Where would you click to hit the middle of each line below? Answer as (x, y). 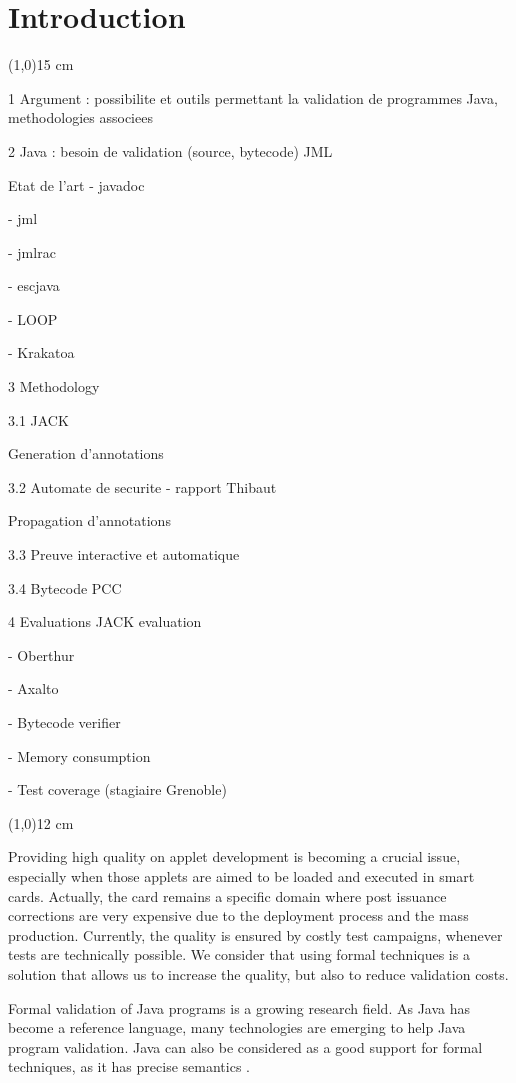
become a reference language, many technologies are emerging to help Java (237, 1027)
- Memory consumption (79, 755)
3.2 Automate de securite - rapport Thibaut (142, 486)
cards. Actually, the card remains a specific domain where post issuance (227, 895)
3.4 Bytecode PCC (65, 587)
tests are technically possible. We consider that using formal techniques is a (239, 954)
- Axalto (33, 688)
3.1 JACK (38, 419)
